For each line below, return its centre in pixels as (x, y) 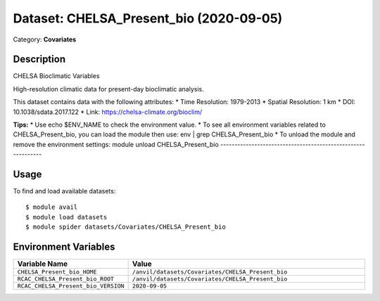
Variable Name (43, 264)
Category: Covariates (45, 39)
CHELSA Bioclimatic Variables (56, 76)
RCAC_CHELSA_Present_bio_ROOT (65, 279)
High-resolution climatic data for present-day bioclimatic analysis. (108, 89)
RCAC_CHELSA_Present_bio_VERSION (71, 286)
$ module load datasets (66, 217)
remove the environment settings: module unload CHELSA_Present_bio (116, 144)
